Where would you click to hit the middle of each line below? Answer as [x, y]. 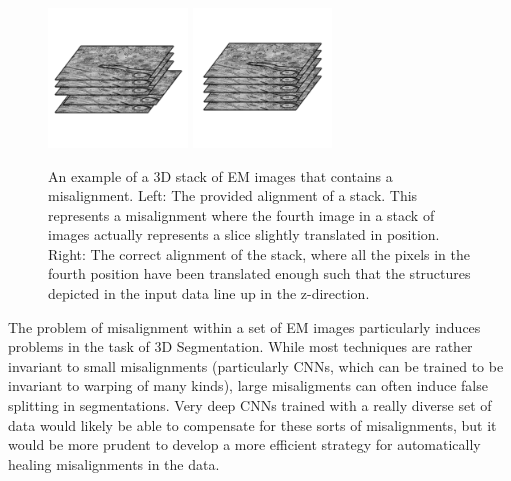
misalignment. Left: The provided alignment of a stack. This [233, 195]
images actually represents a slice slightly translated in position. [244, 234]
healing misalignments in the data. [114, 463]
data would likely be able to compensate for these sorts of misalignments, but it [252, 424]
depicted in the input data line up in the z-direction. [209, 293]
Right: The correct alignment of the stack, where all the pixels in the [259, 253]
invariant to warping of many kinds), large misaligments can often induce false [248, 385]
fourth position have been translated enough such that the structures [259, 273]
